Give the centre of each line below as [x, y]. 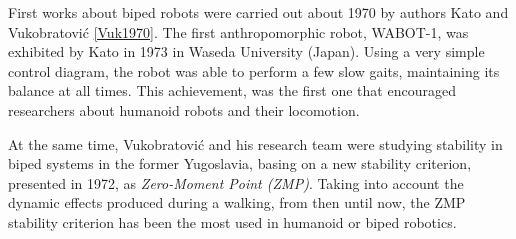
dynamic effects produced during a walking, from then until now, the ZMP [237, 202]
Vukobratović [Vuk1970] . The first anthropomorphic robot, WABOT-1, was [238, 31]
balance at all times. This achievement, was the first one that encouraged [232, 90]
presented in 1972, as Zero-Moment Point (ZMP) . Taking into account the [236, 182]
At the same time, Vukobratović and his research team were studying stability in [255, 143]
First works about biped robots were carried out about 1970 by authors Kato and [258, 12]
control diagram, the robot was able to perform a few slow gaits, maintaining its [254, 70]
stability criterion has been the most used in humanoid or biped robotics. [232, 221]
